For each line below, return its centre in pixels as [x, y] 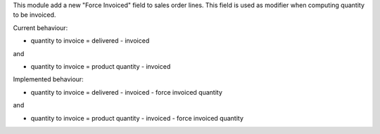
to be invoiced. [34, 15]
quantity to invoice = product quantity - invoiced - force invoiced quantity [137, 118]
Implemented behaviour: [48, 79]
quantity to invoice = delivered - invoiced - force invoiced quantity [127, 92]
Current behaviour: [40, 27]
